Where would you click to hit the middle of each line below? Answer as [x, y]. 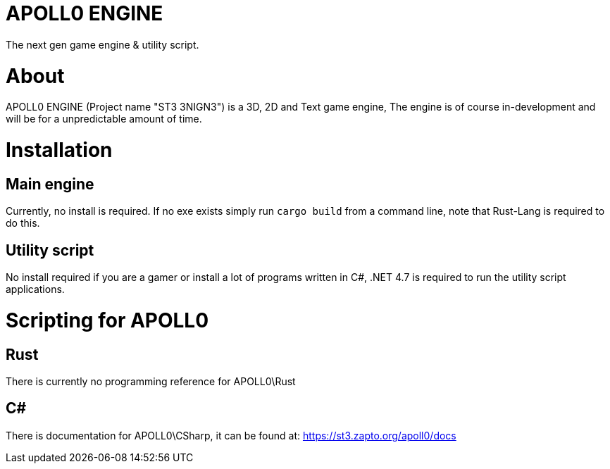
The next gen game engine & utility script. [102, 44]
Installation [59, 150]
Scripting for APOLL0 [107, 320]
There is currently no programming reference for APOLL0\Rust [151, 381]
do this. [23, 223]
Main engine [50, 184]
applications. [35, 289]
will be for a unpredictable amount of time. [104, 119]
